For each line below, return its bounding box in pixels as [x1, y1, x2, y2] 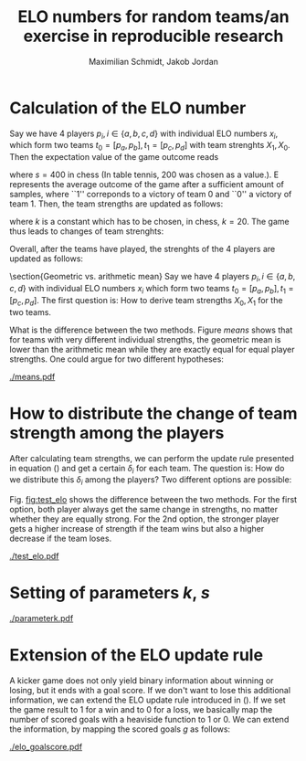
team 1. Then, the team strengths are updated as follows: [9, 198, 224, 209]
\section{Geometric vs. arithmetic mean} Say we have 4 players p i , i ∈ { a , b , [9, 271, 296, 284]
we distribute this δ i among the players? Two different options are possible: [9, 474, 292, 488]
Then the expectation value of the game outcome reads [9, 152, 219, 163]
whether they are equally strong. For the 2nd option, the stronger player [9, 513, 280, 524]
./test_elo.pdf [9, 551, 59, 562]
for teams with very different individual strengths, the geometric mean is [9, 333, 281, 344]
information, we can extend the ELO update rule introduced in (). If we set [9, 694, 286, 705]
